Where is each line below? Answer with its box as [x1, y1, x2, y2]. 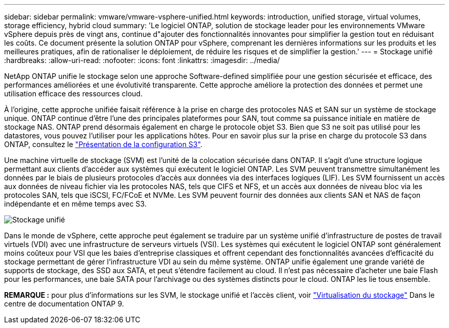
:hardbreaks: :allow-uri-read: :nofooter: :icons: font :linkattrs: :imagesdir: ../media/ [4, 56, 280, 65]
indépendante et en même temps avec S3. [4, 199, 147, 208]
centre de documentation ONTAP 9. [4, 299, 124, 308]
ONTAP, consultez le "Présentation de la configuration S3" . [4, 140, 202, 149]
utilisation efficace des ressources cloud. [4, 89, 143, 98]
